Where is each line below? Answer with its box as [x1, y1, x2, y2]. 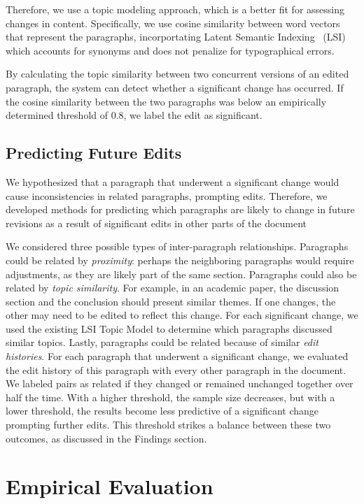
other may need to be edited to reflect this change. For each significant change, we [6, 308, 358, 322]
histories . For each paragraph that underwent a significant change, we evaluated [6, 349, 349, 363]
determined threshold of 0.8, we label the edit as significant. [6, 108, 262, 122]
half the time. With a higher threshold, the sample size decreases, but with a [6, 389, 335, 404]
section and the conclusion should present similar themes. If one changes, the [6, 294, 336, 308]
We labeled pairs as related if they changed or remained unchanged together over [6, 376, 353, 391]
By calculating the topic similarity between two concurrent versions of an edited [6, 66, 349, 81]
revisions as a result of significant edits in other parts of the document [6, 215, 307, 230]
